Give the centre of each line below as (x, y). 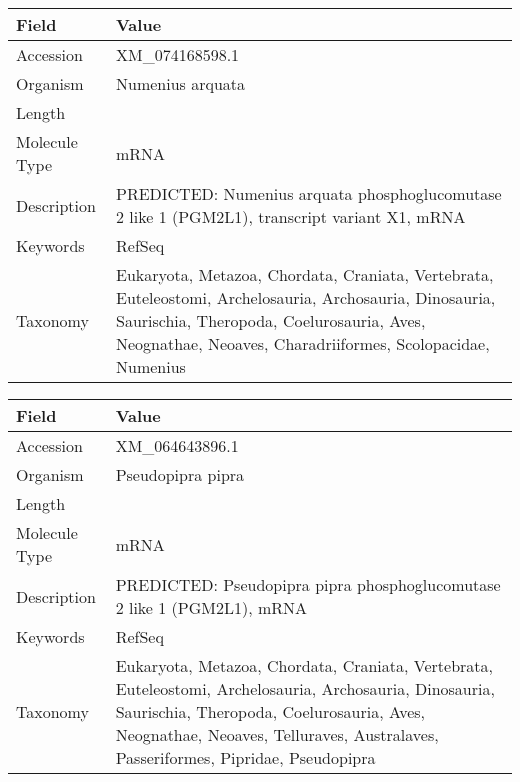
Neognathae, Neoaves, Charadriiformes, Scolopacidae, (303, 343)
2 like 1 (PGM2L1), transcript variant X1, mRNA (291, 216)
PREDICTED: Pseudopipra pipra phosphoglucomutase (308, 584)
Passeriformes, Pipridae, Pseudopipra (245, 757)
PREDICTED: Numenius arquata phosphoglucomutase (309, 193)
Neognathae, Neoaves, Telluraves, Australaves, (277, 734)
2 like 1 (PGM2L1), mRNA (211, 607)
